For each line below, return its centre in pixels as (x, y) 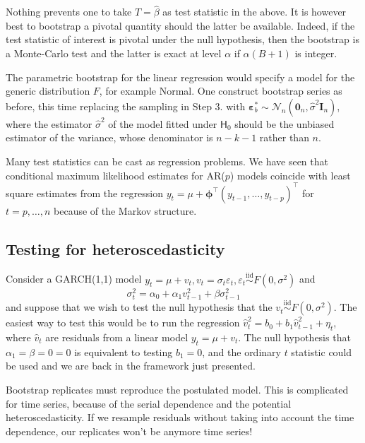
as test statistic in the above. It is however (255, 12)
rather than (284, 137)
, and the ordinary (241, 352)
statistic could (322, 352)
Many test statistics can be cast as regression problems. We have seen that (167, 161)
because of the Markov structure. (125, 210)
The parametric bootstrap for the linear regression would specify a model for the (180, 77)
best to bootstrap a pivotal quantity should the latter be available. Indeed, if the (180, 25)
